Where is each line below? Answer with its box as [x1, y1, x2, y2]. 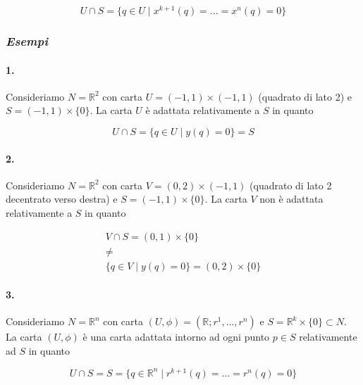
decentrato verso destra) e [6, 191, 118, 206]
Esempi [6, 32, 48, 49]
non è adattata [259, 191, 324, 206]
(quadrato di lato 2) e [258, 89, 352, 103]
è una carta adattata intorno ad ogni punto [82, 329, 270, 344]
